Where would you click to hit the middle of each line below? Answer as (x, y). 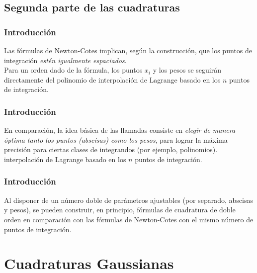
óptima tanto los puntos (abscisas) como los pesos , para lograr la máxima (116, 139)
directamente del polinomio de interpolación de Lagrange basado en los (112, 79)
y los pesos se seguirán (187, 70)
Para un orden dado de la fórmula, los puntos (73, 70)
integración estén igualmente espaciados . (65, 60)
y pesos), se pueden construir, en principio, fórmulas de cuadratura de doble (120, 210)
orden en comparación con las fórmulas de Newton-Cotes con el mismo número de (129, 219)
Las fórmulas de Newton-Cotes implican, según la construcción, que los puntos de (128, 50)
